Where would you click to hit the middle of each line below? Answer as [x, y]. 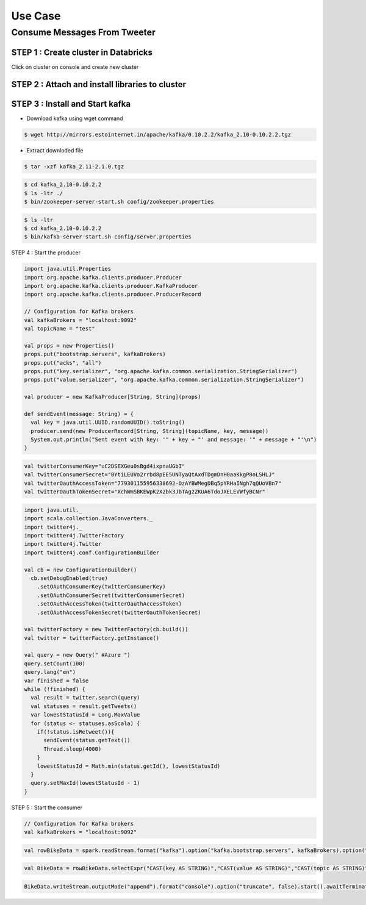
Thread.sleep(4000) [73, 749]
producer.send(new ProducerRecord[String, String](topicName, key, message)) [150, 431]
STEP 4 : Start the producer [46, 252]
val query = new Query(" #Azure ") [77, 655]
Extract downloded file [55, 150]
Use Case [36, 16]
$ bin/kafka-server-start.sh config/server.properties [108, 237]
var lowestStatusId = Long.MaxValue [85, 715]
